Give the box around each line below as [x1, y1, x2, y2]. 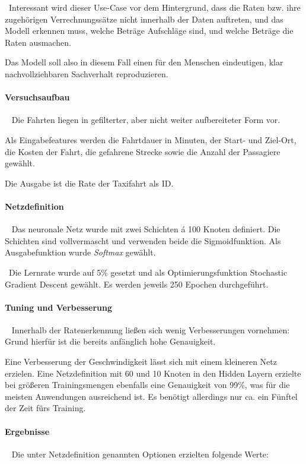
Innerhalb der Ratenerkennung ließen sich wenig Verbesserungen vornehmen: [11, 323, 290, 336]
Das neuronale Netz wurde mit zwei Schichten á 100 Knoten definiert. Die [11, 223, 280, 235]
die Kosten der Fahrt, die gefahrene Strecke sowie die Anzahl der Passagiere [5, 145, 280, 157]
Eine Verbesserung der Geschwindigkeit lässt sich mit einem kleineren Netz [5, 355, 277, 368]
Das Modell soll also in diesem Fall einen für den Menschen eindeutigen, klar [5, 56, 283, 68]
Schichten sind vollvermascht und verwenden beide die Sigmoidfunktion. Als [5, 234, 281, 247]
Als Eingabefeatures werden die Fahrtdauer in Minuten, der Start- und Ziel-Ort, [5, 133, 297, 146]
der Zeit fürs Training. [5, 402, 86, 414]
